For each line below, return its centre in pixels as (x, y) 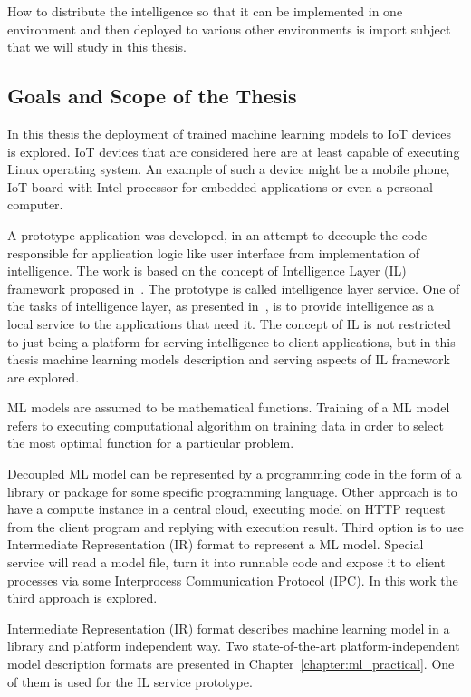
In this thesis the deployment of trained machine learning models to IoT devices (230, 133)
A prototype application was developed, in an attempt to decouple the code (217, 234)
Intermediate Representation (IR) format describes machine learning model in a (229, 628)
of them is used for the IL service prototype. (130, 681)
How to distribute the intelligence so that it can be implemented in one (205, 11)
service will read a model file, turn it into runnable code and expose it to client (226, 562)
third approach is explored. (82, 598)
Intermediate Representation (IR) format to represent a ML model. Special (216, 544)
